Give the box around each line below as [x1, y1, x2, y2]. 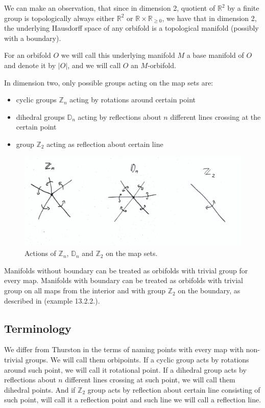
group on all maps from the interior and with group [4, 285, 166, 296]
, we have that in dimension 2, [162, 12, 257, 23]
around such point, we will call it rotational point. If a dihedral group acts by [4, 364, 247, 375]
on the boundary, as [178, 285, 240, 296]
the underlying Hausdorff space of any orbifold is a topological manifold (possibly [4, 23, 259, 33]
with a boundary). [4, 32, 61, 43]
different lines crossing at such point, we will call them [65, 374, 235, 385]
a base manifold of [186, 50, 244, 60]
